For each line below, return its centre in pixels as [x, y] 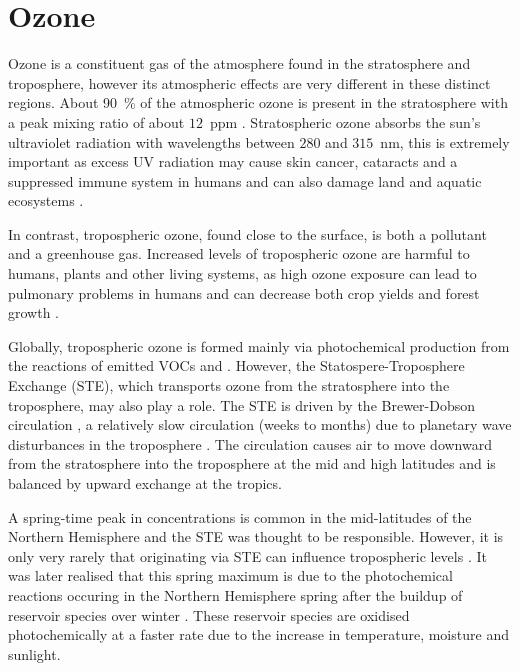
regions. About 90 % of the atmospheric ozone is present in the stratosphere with [258, 102]
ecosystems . [46, 200]
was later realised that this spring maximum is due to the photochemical [230, 575]
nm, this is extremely [445, 141]
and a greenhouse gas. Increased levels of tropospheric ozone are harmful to [239, 253]
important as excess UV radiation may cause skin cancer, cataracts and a [233, 161]
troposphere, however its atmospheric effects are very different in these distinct [249, 82]
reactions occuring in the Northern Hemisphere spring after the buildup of [235, 594]
